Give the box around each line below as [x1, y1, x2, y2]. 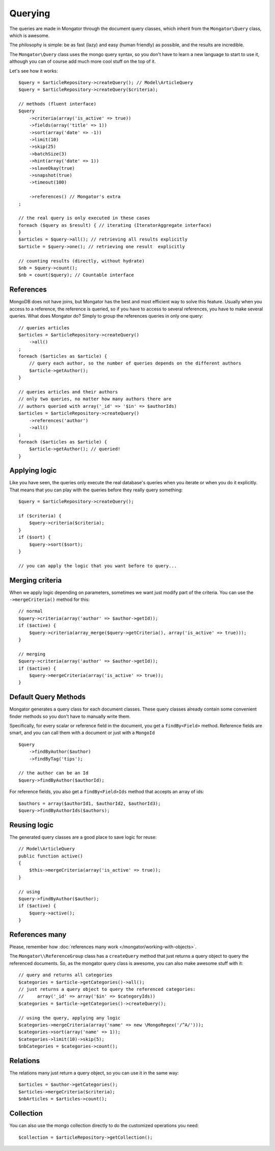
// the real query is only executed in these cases [18, 215, 150, 221]
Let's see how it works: [9, 68, 58, 74]
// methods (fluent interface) [18, 101, 97, 107]
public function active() [18, 853, 84, 859]
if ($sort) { [18, 534, 51, 540]
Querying [9, 8, 50, 19]
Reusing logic [9, 821, 53, 829]
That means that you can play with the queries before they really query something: [9, 487, 183, 493]
